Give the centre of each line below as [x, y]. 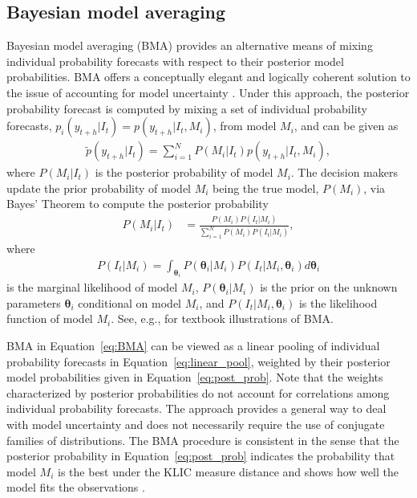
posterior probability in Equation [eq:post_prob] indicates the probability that [201, 456]
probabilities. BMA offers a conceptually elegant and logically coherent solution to [208, 77]
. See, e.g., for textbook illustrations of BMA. [222, 318]
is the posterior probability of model [184, 172]
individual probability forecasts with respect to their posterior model [175, 61]
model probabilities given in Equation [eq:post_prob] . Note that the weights [195, 377]
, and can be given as [346, 126]
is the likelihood [338, 302]
